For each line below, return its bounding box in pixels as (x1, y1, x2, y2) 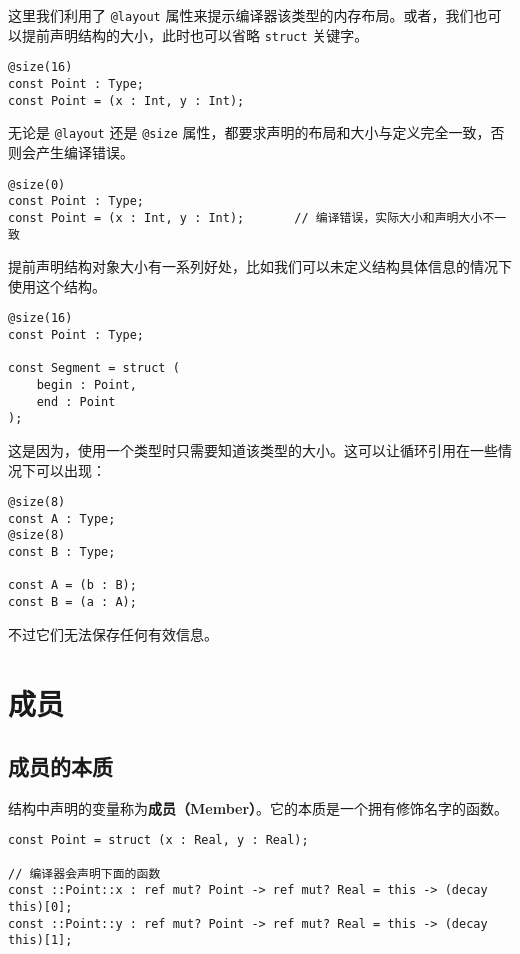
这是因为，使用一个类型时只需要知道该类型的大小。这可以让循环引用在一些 (8, 439, 498, 460)
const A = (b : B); (8, 578, 137, 593)
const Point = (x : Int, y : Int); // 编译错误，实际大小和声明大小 (8, 210, 483, 225)
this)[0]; (8, 900, 73, 915)
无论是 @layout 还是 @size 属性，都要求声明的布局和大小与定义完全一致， (8, 122, 491, 143)
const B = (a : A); (8, 595, 137, 610)
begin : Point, (36, 377, 137, 392)
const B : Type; (8, 545, 116, 560)
